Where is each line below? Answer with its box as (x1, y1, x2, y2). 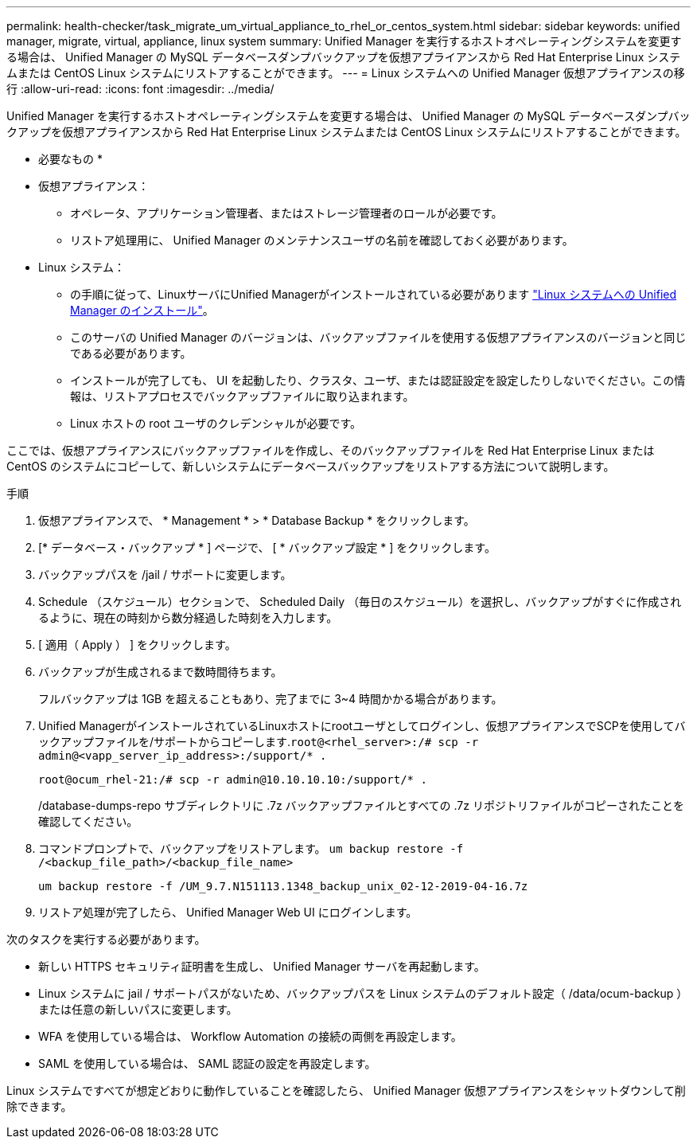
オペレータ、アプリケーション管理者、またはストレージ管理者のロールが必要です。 (70, 206, 503, 220)
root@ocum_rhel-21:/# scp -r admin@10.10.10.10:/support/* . (38, 773, 427, 786)
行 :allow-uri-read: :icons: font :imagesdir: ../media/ (6, 82, 275, 96)
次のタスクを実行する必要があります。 (6, 932, 206, 946)
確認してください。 (38, 815, 138, 828)
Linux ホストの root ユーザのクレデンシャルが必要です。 (70, 416, 362, 430)
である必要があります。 (70, 346, 192, 360)
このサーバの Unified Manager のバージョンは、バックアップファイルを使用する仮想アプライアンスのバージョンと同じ (70, 330, 687, 344)
